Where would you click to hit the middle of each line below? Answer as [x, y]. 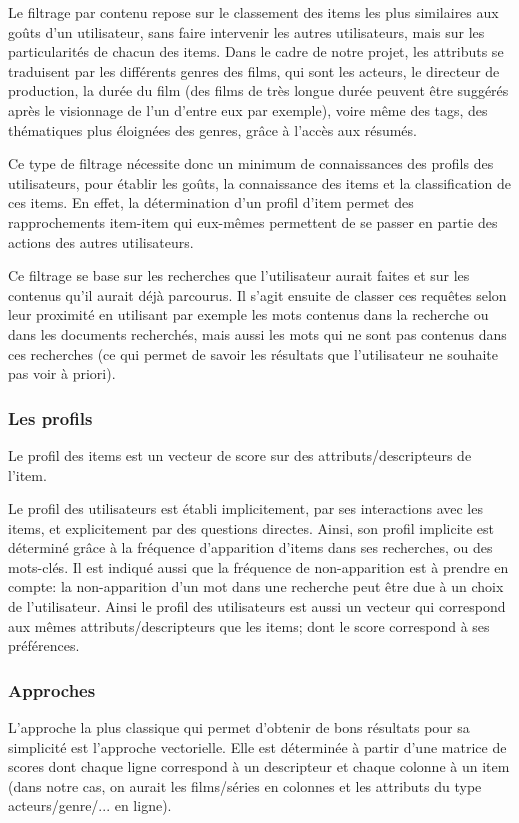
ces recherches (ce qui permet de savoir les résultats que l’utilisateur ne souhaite [253, 353]
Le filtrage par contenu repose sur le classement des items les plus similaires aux [253, 12]
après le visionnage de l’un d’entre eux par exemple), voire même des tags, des [248, 109]
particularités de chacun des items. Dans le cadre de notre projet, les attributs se [256, 51]
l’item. [27, 474]
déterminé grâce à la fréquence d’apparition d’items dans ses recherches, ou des [250, 547]
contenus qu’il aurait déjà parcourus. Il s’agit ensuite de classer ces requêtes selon [257, 294]
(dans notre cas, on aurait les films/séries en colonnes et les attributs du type [245, 785]
